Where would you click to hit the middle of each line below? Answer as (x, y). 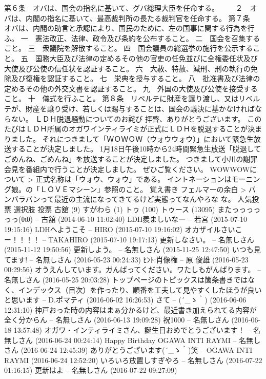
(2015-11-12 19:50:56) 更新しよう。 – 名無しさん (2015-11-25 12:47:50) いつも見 (132, 249)
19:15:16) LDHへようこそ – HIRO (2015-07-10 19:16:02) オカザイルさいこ (123, 229)
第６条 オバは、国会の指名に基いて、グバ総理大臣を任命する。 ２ (124, 8)
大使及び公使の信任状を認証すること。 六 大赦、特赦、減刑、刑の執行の (127, 68)
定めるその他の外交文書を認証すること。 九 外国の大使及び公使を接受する (131, 88)
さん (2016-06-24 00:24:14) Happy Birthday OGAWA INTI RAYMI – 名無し (139, 340)
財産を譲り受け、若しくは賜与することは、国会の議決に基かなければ (140, 108)
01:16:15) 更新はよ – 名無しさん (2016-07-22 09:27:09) (91, 370)
